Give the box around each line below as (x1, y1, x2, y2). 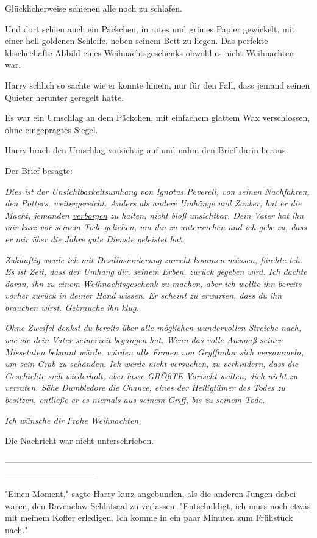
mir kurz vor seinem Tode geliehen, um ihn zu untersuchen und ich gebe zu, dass (5, 220, 307, 233)
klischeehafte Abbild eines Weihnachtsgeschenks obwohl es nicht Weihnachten (5, 46, 294, 59)
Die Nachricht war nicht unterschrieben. (5, 434, 154, 447)
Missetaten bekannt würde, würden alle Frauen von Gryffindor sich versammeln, (5, 345, 304, 358)
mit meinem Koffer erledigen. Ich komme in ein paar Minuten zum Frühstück (5, 511, 293, 524)
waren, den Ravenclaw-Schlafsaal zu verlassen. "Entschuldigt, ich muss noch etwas (5, 499, 311, 512)
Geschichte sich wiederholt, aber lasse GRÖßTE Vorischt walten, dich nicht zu (5, 369, 297, 382)
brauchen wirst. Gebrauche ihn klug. (5, 300, 139, 313)
